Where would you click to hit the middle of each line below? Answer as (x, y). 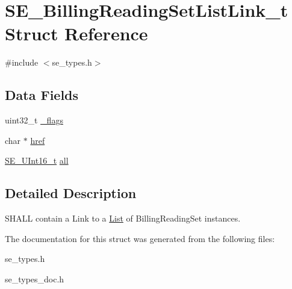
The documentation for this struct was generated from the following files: (140, 238)
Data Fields (42, 95)
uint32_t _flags (34, 120)
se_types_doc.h (35, 278)
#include (22, 62)
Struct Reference (76, 33)
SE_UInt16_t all (37, 160)
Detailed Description (71, 193)
